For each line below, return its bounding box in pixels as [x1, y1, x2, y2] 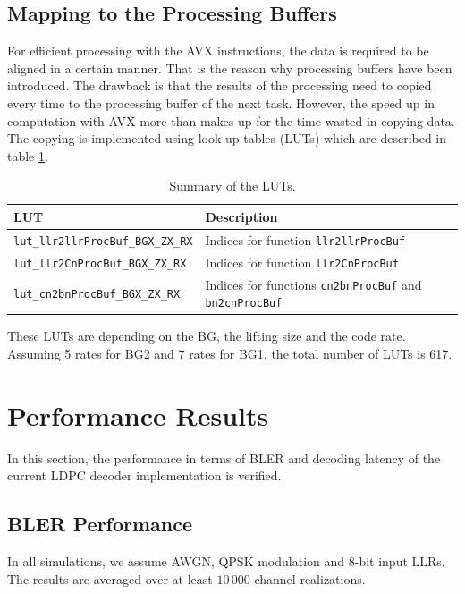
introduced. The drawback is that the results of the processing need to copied [7, 76, 432, 95]
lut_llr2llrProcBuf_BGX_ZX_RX [13, 234, 193, 248]
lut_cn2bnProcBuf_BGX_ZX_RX [13, 288, 181, 301]
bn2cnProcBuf [205, 297, 283, 310]
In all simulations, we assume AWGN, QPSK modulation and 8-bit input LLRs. [7, 552, 445, 571]
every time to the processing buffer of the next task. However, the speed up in [7, 93, 435, 112]
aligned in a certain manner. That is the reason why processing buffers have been [7, 58, 452, 77]
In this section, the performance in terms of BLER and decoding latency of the [7, 448, 441, 467]
